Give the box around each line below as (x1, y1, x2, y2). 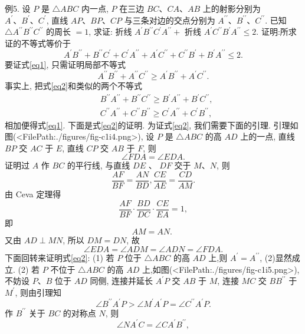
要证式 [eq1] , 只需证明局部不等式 (5, 58, 126, 70)
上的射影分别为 (202, 2, 261, 14)
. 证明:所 (256, 25, 288, 38)
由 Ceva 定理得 (5, 188, 61, 200)
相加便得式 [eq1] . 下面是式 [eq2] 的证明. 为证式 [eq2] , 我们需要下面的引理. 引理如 (5, 118, 299, 131)
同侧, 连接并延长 (90, 275, 153, 287)
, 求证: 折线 (88, 25, 132, 38)
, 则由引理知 (15, 286, 61, 298)
